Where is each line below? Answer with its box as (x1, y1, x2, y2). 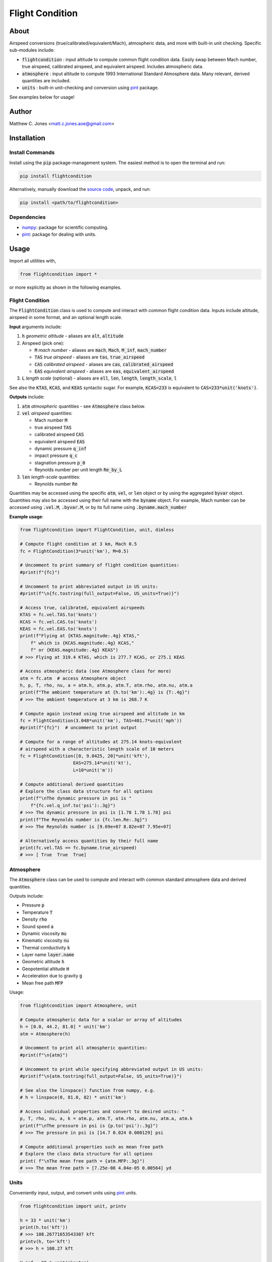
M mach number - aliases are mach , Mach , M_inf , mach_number (34, 347, 167, 353)
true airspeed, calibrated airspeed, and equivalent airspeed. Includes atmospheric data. (22, 64, 203, 70)
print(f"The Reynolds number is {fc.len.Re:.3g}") (20, 817, 148, 822)
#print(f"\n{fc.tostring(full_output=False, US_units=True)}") (20, 591, 180, 596)
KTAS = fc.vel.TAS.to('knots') (20, 612, 98, 618)
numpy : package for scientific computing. (22, 224, 109, 230)
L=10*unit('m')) (73, 767, 113, 773)
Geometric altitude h (22, 959, 65, 965)
